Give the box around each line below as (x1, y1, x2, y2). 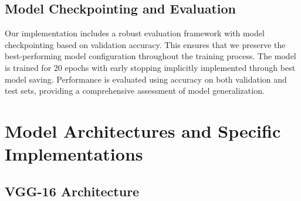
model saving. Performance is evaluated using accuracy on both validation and (5, 73, 287, 85)
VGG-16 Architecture (5, 182, 140, 200)
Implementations (5, 142, 143, 166)
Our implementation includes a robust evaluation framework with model (5, 27, 265, 39)
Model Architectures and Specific (5, 118, 281, 142)
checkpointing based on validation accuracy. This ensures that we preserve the (5, 38, 286, 50)
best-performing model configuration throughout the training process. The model (5, 50, 296, 62)
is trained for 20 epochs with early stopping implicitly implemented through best (5, 61, 296, 73)
